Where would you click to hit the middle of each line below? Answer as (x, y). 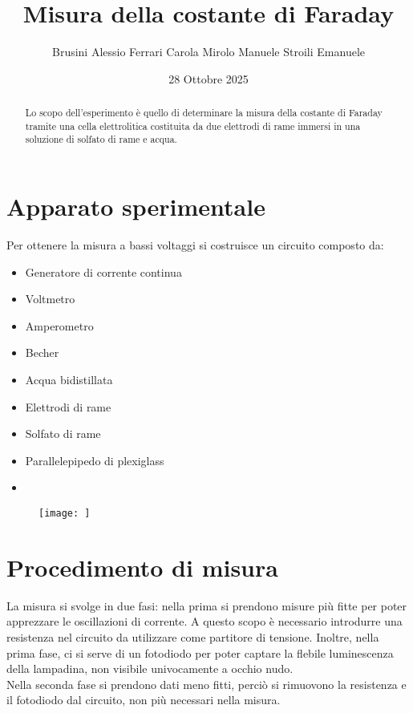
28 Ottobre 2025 (209, 78)
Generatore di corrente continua (103, 271)
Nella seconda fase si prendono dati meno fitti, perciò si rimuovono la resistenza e (206, 684)
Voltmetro (50, 299)
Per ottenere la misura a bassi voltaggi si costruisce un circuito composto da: (195, 245)
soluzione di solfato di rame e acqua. (101, 139)
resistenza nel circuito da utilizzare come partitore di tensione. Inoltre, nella (193, 636)
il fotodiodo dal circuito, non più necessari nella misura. (144, 700)
